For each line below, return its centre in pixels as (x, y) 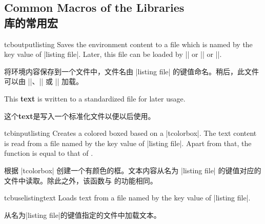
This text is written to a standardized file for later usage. (95, 98)
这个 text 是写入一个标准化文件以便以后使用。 (80, 116)
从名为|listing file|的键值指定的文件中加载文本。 (83, 215)
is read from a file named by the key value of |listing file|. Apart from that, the (128, 143)
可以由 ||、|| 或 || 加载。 (44, 81)
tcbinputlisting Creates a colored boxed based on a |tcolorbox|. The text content (130, 133)
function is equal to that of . (49, 153)
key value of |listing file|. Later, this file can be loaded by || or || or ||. (113, 54)
